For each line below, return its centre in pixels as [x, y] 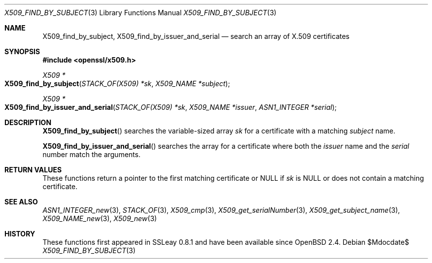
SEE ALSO [21, 202]
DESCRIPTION [28, 122]
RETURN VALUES [33, 170]
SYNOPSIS [22, 51]
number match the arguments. [92, 154]
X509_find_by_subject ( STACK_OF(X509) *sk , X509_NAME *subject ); [117, 83]
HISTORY [20, 234]
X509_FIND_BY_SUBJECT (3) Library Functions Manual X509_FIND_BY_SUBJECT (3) [141, 13]
